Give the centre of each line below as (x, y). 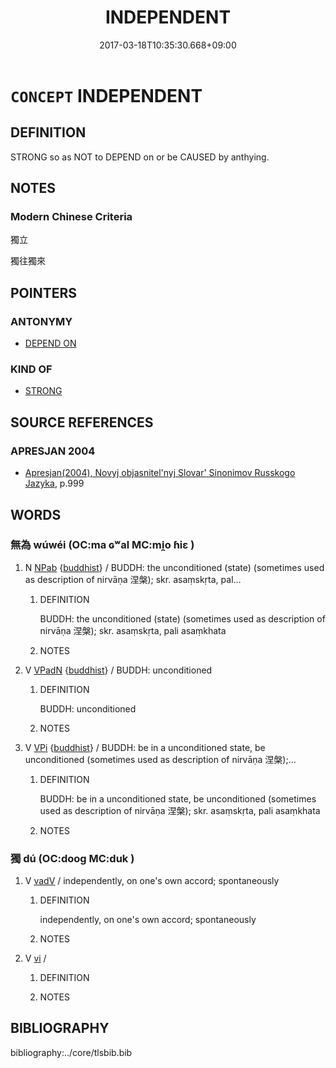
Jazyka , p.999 (54, 483)
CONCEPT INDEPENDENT (106, 95)
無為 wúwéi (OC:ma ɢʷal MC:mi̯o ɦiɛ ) (102, 545)
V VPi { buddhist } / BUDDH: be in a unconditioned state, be (145, 747)
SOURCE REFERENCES (82, 422)
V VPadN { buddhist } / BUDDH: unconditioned (118, 670)
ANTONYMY (41, 321)
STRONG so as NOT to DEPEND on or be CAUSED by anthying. (140, 157)
